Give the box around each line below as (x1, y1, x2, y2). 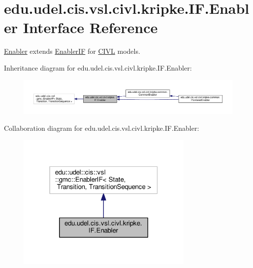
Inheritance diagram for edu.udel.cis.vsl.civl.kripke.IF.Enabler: (4, 62, 192, 73)
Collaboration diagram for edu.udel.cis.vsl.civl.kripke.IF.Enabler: (4, 123, 199, 133)
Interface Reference (23, 17, 158, 38)
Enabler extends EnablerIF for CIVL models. (4, 46, 140, 56)
